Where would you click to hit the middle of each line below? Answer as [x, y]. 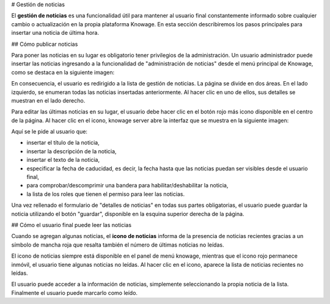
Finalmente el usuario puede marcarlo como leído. [74, 292]
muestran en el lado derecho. [48, 100]
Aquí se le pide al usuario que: [50, 132]
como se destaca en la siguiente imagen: [63, 72]
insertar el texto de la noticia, [63, 160]
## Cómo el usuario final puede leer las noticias [71, 225]
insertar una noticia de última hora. [55, 33]
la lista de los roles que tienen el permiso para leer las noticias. [106, 194]
